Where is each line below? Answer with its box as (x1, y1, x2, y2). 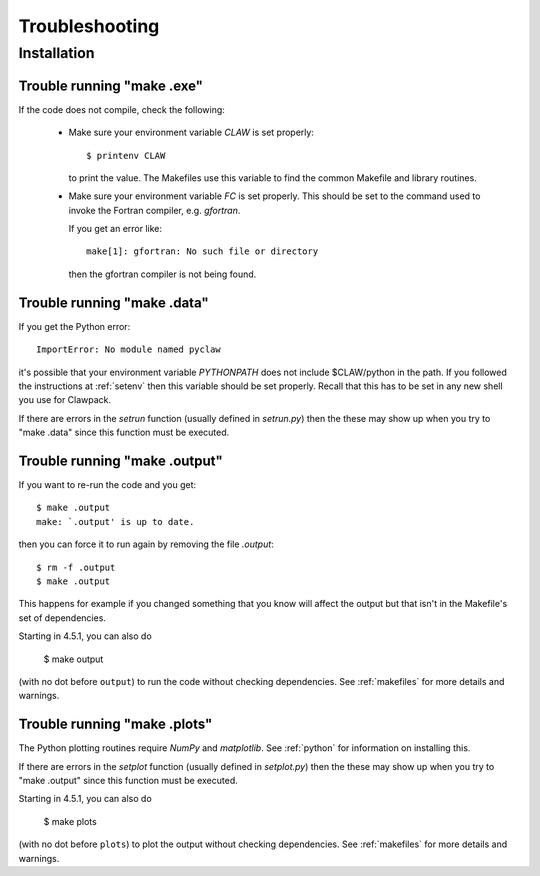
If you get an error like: (68, 223, 163, 235)
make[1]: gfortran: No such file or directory (86, 246, 319, 257)
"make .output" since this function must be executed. (18, 774, 239, 786)
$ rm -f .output (36, 561, 116, 573)
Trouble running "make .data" (18, 294, 209, 311)
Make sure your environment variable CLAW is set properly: (68, 126, 315, 139)
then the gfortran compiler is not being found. (68, 268, 257, 280)
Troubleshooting (18, 15, 160, 37)
